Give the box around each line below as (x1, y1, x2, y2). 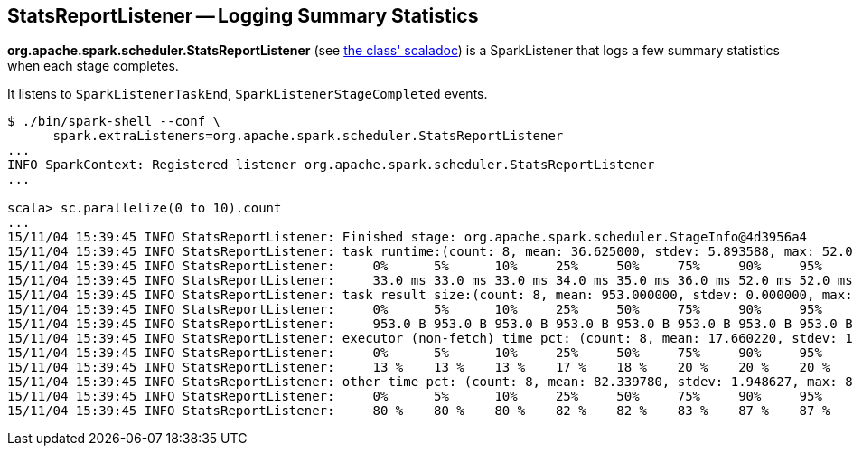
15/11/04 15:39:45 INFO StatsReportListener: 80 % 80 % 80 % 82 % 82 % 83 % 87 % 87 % (7, 403, 830, 419)
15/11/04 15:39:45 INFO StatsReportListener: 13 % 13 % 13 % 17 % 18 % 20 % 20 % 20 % (7, 360, 830, 375)
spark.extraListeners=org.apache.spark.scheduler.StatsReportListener (52, 128, 564, 144)
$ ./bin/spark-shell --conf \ (7, 114, 221, 129)
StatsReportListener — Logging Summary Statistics (7, 5, 479, 27)
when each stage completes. (7, 58, 179, 74)
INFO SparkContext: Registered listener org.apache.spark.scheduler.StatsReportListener (7, 157, 655, 173)
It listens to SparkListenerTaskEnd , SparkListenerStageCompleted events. (7, 86, 488, 102)
